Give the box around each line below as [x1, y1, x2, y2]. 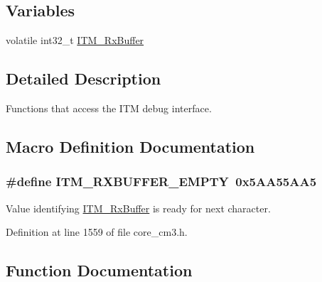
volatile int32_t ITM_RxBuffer [6, 33, 144, 48]
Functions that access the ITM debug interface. [6, 101, 212, 115]
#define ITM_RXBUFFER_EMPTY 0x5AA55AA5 [6, 173, 317, 190]
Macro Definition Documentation [6, 135, 255, 157]
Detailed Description [6, 67, 161, 90]
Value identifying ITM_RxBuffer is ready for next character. [6, 200, 271, 215]
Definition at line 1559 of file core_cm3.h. [6, 224, 188, 239]
